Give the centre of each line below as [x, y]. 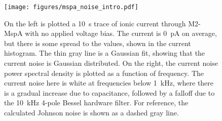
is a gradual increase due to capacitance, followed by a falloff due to [109, 92]
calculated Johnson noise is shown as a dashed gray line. [91, 112]
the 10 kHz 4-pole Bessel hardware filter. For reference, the [96, 103]
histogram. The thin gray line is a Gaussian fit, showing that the [105, 53]
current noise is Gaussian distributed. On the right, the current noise [111, 63]
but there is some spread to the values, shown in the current [98, 43]
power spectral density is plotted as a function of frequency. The [104, 73]
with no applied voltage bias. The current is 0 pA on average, [121, 33]
